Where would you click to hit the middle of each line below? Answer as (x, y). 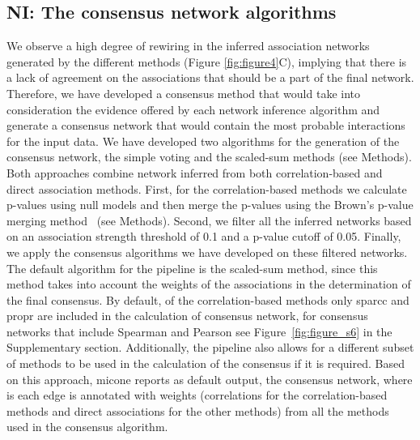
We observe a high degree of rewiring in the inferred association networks (188, 46)
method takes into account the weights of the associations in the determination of (209, 284)
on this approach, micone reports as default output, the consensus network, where (210, 379)
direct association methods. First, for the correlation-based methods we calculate (207, 188)
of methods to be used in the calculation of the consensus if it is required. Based (206, 363)
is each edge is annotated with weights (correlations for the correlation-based (197, 395)
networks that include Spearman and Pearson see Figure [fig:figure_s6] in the (199, 331)
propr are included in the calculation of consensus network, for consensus (187, 316)
